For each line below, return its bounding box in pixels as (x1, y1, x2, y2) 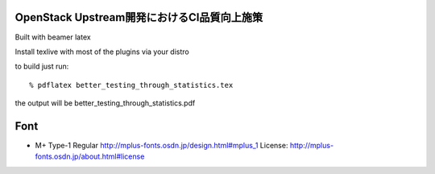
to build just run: (14, 61, 69, 72)
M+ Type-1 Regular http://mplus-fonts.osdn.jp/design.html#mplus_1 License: (35, 140, 288, 150)
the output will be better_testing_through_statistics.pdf (14, 98, 196, 108)
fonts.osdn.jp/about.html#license (35, 151, 145, 161)
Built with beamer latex (14, 32, 92, 42)
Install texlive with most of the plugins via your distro (14, 47, 189, 56)
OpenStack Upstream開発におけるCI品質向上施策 (14, 10, 263, 24)
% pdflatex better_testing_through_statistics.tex (29, 81, 234, 89)
